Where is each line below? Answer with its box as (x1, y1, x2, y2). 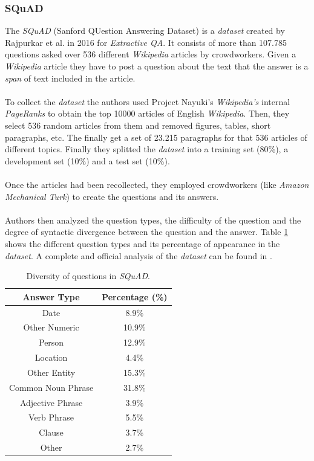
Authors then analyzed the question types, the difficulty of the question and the (5, 213, 301, 226)
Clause (39, 426, 64, 439)
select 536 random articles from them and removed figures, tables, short (5, 118, 271, 131)
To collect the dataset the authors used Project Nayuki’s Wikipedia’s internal (5, 95, 290, 108)
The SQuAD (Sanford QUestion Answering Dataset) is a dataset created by (5, 24, 285, 37)
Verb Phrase (28, 411, 74, 424)
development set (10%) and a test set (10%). (5, 154, 170, 167)
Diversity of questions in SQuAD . (26, 269, 150, 282)
